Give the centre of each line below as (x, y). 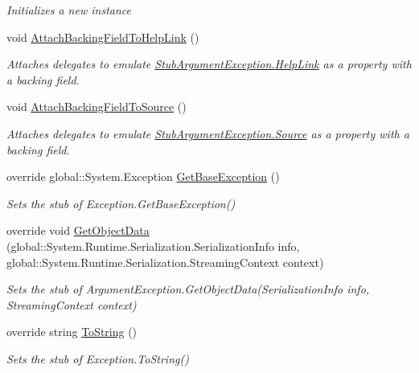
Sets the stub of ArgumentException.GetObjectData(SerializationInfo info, (188, 289)
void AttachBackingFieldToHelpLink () (103, 37)
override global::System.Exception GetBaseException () (143, 176)
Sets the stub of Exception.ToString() (98, 358)
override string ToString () (72, 332)
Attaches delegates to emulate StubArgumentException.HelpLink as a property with (209, 64)
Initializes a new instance (69, 10)
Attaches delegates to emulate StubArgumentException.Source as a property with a (208, 133)
